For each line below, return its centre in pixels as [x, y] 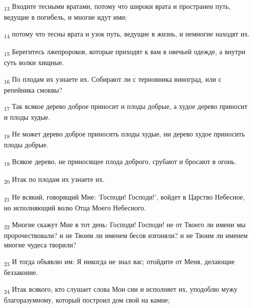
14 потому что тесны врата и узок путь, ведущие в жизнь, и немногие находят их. [127, 34]
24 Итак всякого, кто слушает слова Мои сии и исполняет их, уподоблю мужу [121, 289]
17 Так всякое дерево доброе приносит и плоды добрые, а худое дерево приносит [126, 107]
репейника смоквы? [33, 89]
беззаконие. [21, 272]
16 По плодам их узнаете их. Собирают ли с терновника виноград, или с [113, 79]
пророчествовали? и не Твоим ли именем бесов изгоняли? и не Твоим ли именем [126, 235]
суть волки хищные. [34, 62]
